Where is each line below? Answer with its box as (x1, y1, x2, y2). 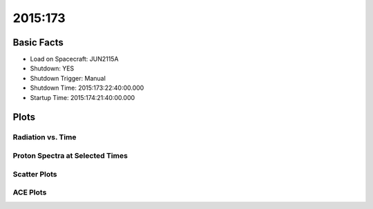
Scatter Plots (12, 169, 58, 179)
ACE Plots (12, 188, 47, 197)
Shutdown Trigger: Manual (30, 74, 106, 82)
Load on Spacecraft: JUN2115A (30, 55, 119, 63)
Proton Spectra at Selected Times (12, 150, 128, 160)
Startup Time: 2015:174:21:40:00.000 (30, 93, 135, 101)
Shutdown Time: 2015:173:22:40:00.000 (30, 83, 144, 92)
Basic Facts (12, 37, 64, 48)
